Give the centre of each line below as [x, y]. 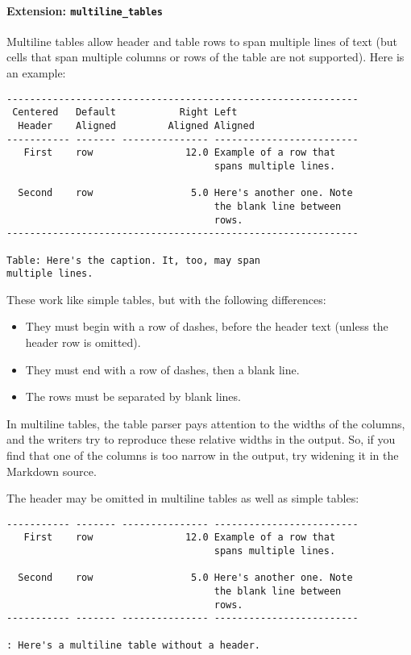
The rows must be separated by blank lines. [133, 396]
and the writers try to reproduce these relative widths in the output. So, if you [201, 439]
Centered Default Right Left [125, 113]
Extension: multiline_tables [85, 10]
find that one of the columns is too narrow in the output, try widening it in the [203, 455]
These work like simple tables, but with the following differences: [166, 299]
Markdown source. [52, 471]
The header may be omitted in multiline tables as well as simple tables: [183, 498]
